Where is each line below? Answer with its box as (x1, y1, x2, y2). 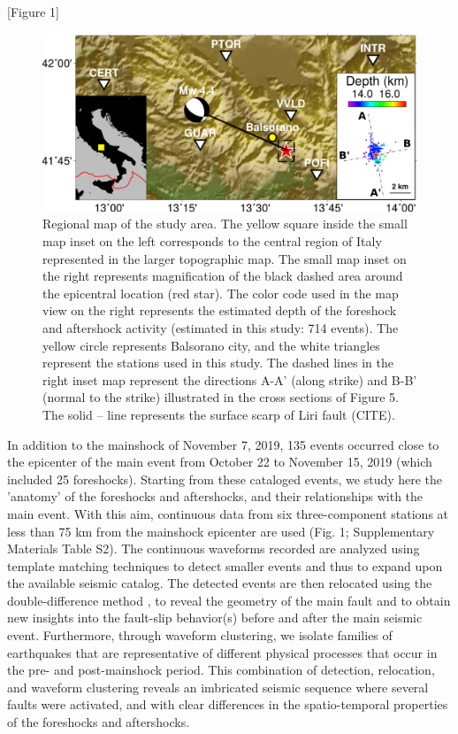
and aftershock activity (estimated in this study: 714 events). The (42, 318, 399, 336)
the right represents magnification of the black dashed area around (42, 267, 403, 285)
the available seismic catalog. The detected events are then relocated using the (7, 574, 432, 592)
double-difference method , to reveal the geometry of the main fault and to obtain (7, 591, 451, 609)
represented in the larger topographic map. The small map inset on (42, 249, 407, 267)
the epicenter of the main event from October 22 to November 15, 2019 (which (7, 452, 432, 471)
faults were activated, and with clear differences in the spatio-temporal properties (7, 695, 448, 714)
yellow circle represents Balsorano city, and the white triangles (42, 336, 380, 354)
